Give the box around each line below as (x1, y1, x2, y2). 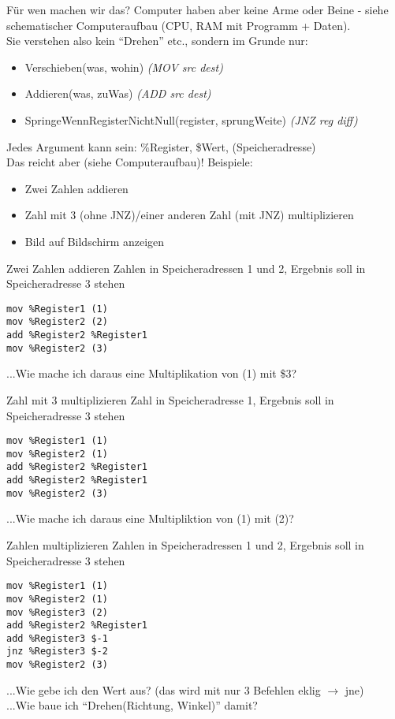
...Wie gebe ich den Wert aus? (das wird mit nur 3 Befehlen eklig (6, 681, 321, 698)
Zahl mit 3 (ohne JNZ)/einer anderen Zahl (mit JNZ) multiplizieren (24, 207, 354, 223)
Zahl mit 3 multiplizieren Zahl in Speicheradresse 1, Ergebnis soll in (6, 391, 334, 408)
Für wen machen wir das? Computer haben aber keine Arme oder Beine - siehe (6, 2, 389, 17)
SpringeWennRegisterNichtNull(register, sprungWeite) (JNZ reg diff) (24, 111, 358, 128)
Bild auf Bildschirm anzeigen (24, 233, 165, 249)
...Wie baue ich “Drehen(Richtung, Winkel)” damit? (6, 697, 258, 713)
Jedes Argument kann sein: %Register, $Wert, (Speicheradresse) (6, 138, 316, 155)
